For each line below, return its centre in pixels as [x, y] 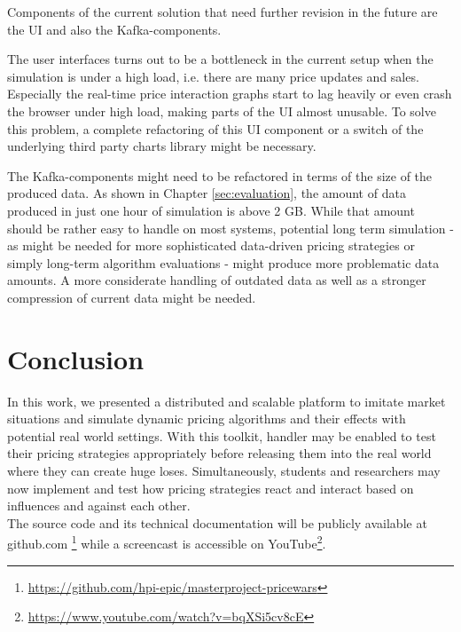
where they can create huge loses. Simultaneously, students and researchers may [224, 470]
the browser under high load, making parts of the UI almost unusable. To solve [222, 111]
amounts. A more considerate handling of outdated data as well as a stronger [217, 280]
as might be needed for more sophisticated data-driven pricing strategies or [211, 245]
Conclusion [76, 358]
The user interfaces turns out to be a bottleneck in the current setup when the [220, 59]
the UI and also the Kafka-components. [114, 29]
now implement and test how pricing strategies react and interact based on [211, 488]
